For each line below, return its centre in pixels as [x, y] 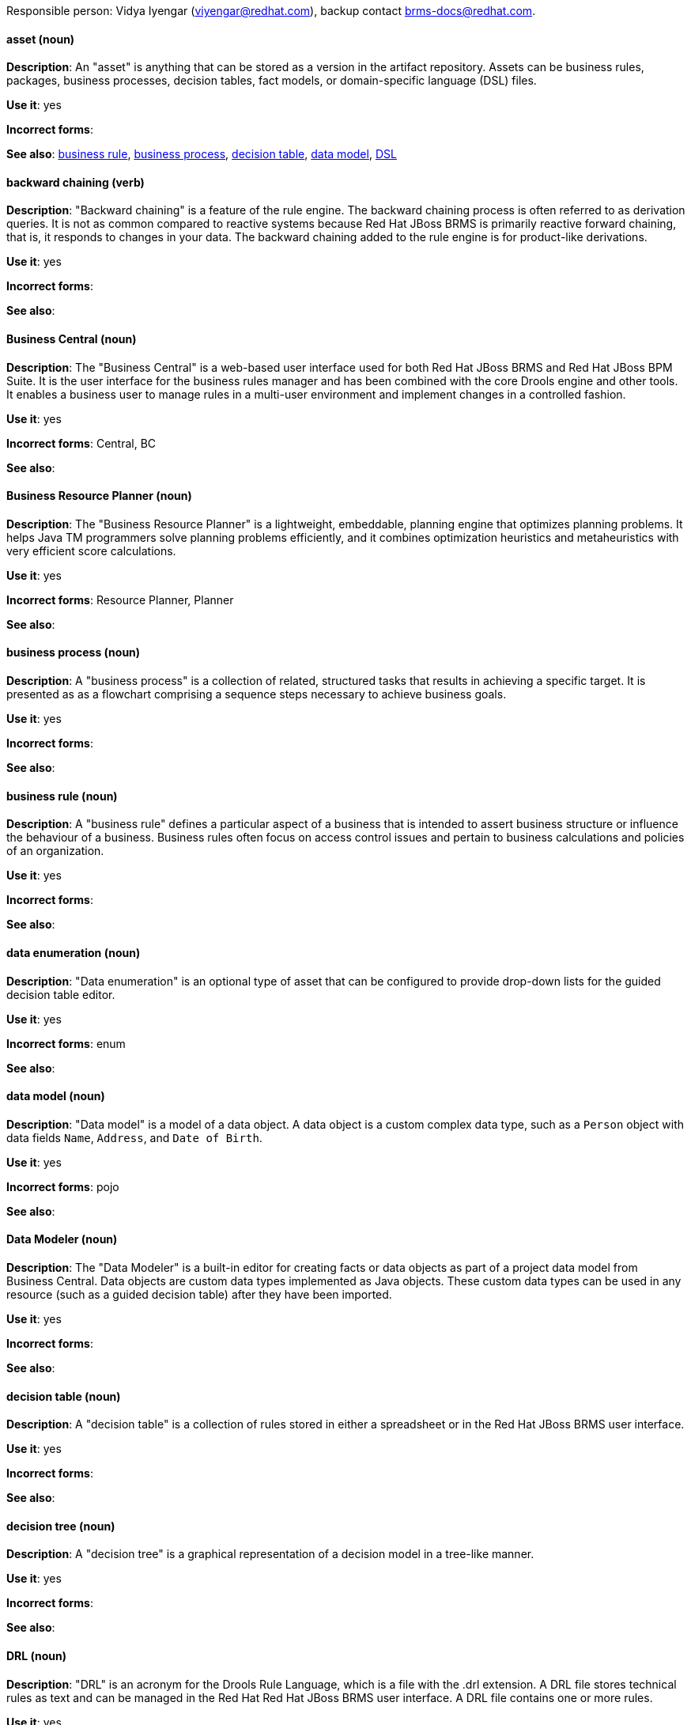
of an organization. [55, 851]
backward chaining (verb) [76, 182]
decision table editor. [61, 994]
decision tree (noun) [61, 1526]
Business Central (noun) [72, 339]
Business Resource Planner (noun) [99, 496]
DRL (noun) [37, 1656]
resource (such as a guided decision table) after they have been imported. [199, 1294]
